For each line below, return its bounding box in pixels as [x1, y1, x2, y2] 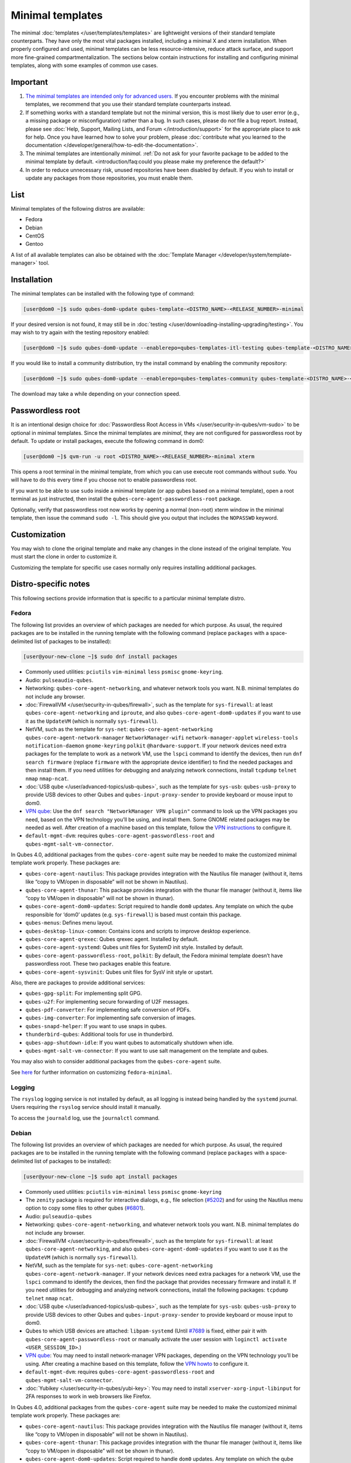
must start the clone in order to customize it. [11, 553, 118, 560]
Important [11, 77, 48, 87]
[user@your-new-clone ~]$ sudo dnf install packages [23, 653, 178, 660]
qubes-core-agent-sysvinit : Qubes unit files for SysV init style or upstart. [25, 969, 214, 976]
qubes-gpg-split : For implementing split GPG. [25, 990, 143, 997]
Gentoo [25, 241, 44, 248]
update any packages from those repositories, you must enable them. [25, 174, 193, 181]
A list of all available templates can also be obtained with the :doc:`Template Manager [11, 251, 217, 258]
